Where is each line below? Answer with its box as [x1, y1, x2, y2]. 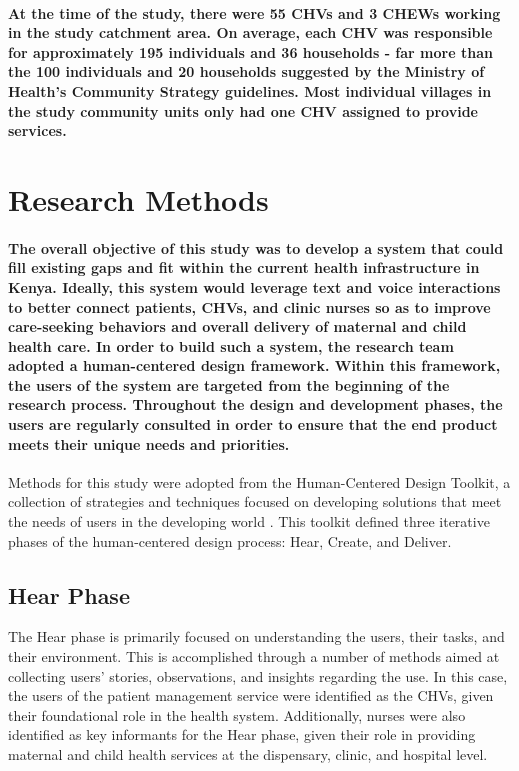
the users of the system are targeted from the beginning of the [8, 374, 450, 395]
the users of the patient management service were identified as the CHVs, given [8, 685, 494, 706]
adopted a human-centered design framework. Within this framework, [8, 355, 501, 376]
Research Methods [8, 178, 269, 219]
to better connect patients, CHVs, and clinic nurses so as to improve [8, 296, 491, 317]
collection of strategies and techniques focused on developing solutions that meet [8, 491, 502, 512]
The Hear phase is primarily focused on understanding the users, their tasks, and [8, 626, 505, 647]
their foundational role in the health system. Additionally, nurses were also [8, 704, 466, 725]
